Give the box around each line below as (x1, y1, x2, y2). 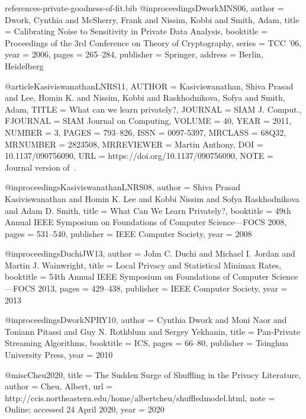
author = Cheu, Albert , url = (5, 380, 113, 392)
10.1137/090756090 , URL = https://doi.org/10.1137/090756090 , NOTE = (5, 149, 273, 162)
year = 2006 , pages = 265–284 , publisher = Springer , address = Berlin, (5, 48, 263, 60)
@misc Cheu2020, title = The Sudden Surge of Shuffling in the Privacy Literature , (5, 368, 301, 380)
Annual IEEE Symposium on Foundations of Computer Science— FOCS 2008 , (5, 216, 287, 228)
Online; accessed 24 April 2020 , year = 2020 (5, 403, 165, 415)
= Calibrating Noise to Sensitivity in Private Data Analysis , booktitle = (5, 25, 268, 37)
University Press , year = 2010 (5, 348, 113, 361)
